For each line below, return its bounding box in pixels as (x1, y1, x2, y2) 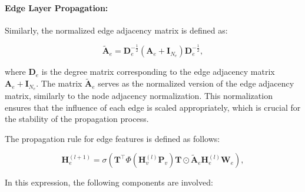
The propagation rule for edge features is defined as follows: (5, 132, 220, 144)
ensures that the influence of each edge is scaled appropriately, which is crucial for (5, 101, 301, 113)
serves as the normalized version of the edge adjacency (98, 77, 294, 90)
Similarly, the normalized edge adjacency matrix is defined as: (5, 24, 228, 36)
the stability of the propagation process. (5, 112, 149, 125)
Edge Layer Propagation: (5, 1, 108, 14)
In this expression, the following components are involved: (5, 176, 213, 188)
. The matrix (36, 77, 82, 90)
